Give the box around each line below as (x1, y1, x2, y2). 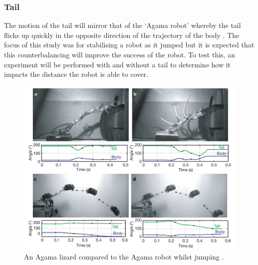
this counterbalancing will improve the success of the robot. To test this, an (4, 49, 235, 59)
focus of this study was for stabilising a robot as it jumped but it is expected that (4, 39, 255, 50)
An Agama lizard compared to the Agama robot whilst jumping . (24, 252, 224, 262)
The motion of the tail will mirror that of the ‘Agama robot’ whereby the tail (4, 20, 241, 30)
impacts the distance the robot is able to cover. (4, 69, 148, 79)
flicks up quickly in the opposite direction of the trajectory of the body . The (4, 29, 240, 40)
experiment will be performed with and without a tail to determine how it (4, 59, 231, 69)
